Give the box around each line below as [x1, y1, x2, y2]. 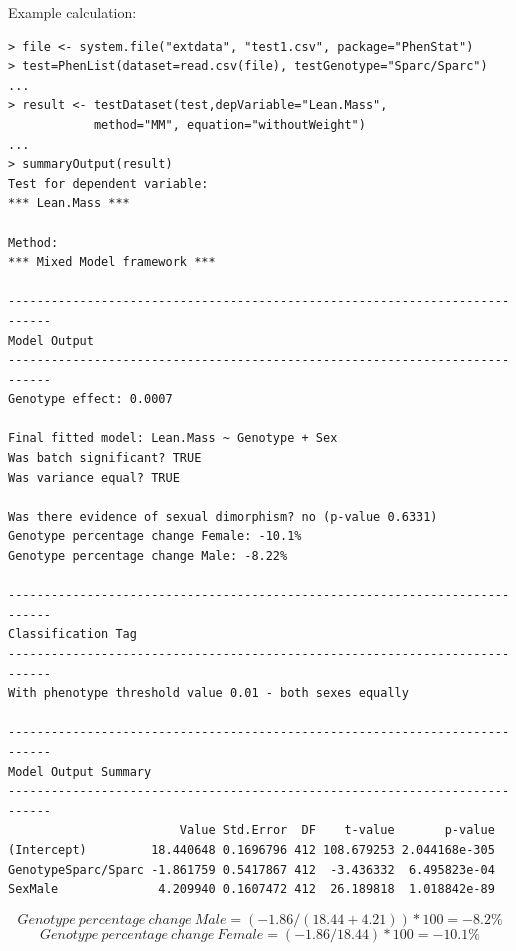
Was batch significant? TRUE [8, 451, 202, 466]
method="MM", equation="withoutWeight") [93, 117, 366, 132]
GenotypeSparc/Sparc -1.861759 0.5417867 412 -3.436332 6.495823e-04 [8, 862, 495, 877]
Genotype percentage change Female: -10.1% [8, 529, 302, 544]
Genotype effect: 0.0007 [8, 392, 173, 407]
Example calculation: [8, 2, 137, 22]
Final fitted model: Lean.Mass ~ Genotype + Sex [8, 431, 338, 446]
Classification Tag [8, 627, 137, 642]
